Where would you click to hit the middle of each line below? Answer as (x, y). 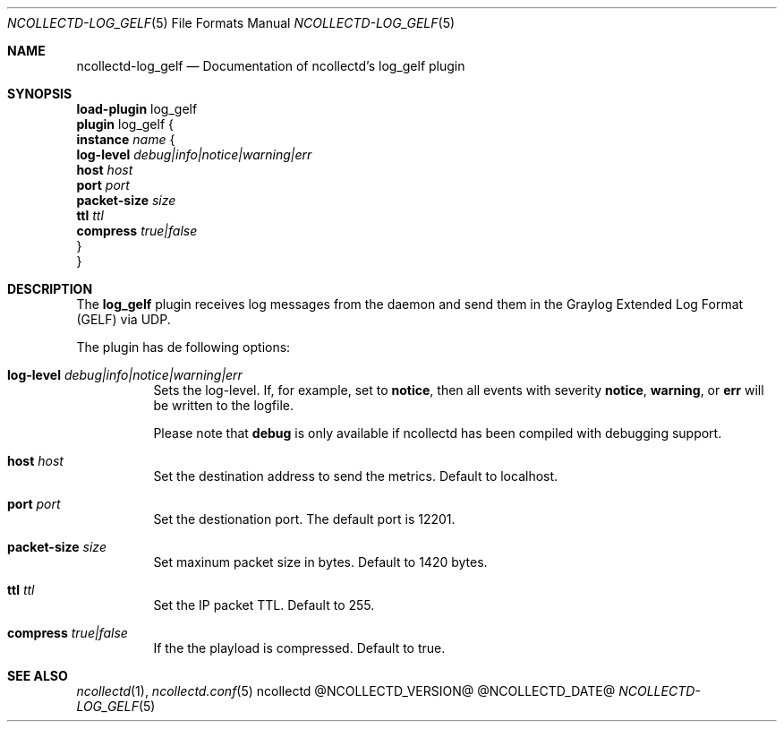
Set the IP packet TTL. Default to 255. (264, 605)
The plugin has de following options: (183, 347)
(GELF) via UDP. (124, 319)
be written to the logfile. (223, 405)
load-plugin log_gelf (137, 109)
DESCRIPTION (50, 289)
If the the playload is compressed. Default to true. (299, 648)
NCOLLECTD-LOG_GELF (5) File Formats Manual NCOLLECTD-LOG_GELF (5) (231, 23)
